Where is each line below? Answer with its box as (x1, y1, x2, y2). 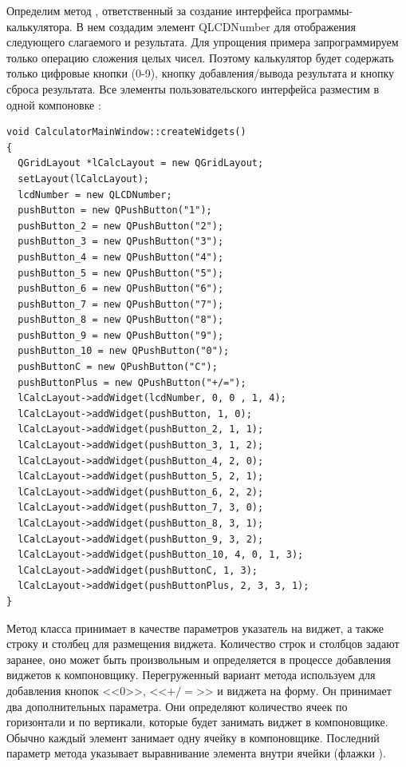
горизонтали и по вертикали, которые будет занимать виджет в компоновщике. (6, 713, 388, 730)
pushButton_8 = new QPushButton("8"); (18, 314, 224, 326)
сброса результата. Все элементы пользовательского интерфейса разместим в (6, 80, 380, 97)
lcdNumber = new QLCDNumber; (18, 189, 172, 201)
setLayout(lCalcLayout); (18, 173, 149, 185)
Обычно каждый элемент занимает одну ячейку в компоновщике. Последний (6, 729, 380, 745)
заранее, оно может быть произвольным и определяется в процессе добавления (6, 650, 391, 667)
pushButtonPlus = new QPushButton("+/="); (18, 376, 246, 388)
